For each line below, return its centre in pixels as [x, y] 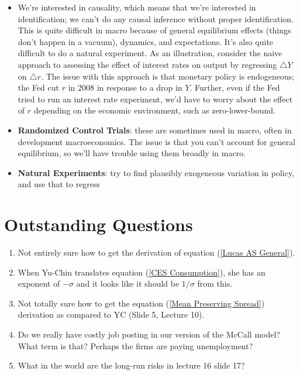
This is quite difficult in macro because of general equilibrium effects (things [154, 30]
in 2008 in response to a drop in [125, 87]
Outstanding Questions [99, 224]
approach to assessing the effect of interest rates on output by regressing [147, 64]
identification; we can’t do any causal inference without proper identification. [156, 18]
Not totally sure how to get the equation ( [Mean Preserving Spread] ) [141, 303]
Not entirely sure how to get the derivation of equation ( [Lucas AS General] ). [156, 252]
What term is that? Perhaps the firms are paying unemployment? [135, 345]
